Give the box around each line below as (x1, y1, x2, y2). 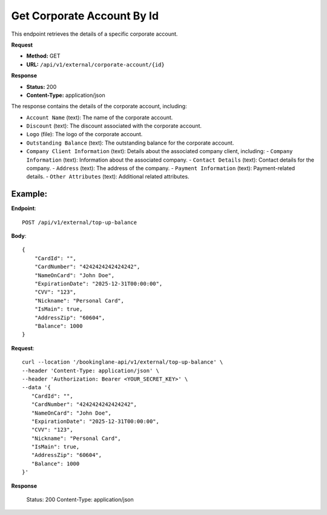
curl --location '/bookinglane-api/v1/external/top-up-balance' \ (22, 359, 223, 366)
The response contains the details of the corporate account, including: (11, 103, 187, 110)
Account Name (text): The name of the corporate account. (26, 114, 173, 121)
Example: (11, 189, 48, 199)
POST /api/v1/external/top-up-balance (22, 218, 137, 226)
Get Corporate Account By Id (11, 9, 159, 22)
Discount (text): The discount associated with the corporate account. (26, 122, 202, 130)
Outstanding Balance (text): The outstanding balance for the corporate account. (26, 139, 234, 146)
